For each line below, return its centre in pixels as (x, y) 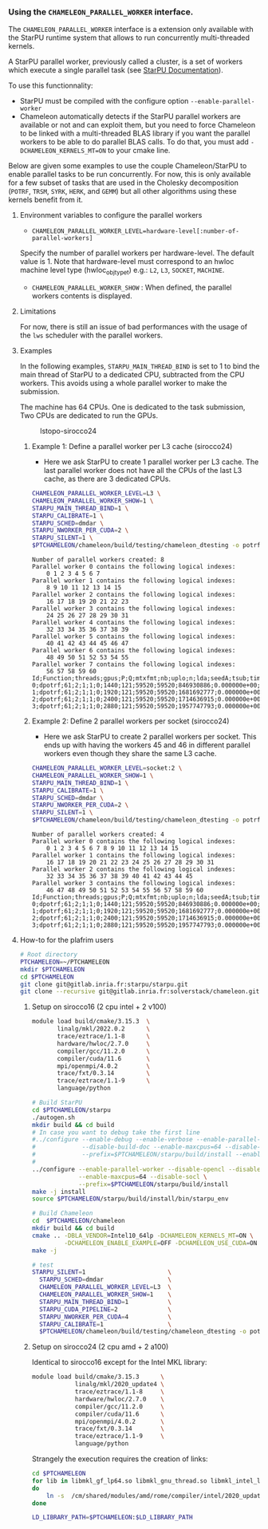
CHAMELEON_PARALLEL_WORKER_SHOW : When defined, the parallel (132, 288)
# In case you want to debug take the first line (116, 1132)
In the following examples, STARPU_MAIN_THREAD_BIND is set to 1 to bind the (140, 366)
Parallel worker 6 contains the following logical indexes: (134, 651)
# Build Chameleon (62, 1214)
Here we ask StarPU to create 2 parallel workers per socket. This (150, 737)
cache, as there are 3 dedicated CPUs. (107, 479)
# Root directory (49, 955)
